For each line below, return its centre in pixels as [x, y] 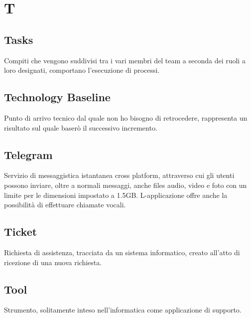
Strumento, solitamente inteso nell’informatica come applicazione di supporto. [123, 310]
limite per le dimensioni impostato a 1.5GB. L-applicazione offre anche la [116, 195]
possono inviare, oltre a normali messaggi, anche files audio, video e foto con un [125, 185]
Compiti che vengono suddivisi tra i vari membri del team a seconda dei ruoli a [125, 60]
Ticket [21, 232]
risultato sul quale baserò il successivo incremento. [81, 127]
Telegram [28, 154]
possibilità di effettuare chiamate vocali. [65, 205]
